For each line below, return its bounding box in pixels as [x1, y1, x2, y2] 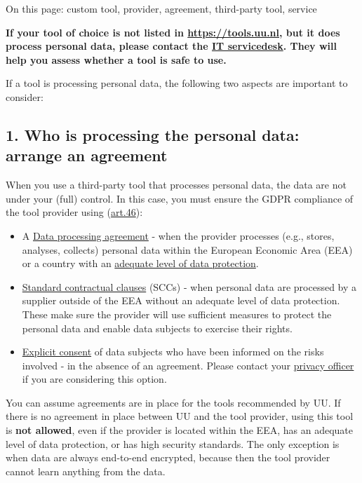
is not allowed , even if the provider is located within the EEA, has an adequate [6, 423, 353, 437]
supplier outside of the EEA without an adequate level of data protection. [22, 293, 340, 308]
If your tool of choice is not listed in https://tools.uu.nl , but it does [6, 25, 340, 39]
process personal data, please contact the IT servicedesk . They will [6, 39, 337, 53]
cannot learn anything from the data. [6, 463, 166, 478]
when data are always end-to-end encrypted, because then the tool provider [6, 450, 330, 465]
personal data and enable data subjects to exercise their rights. [22, 320, 293, 335]
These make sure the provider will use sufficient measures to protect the [22, 306, 332, 321]
